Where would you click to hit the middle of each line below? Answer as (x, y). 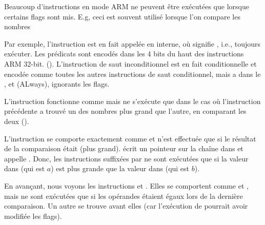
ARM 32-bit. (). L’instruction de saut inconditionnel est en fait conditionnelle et (130, 63)
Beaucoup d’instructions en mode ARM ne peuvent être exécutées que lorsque (127, 6)
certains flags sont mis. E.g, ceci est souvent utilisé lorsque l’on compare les (122, 16)
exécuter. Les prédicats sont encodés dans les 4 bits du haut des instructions (124, 54)
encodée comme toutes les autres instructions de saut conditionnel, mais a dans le (132, 74)
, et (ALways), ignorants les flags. (57, 84)
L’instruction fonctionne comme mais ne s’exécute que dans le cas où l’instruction (132, 101)
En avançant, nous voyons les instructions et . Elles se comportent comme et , (126, 185)
